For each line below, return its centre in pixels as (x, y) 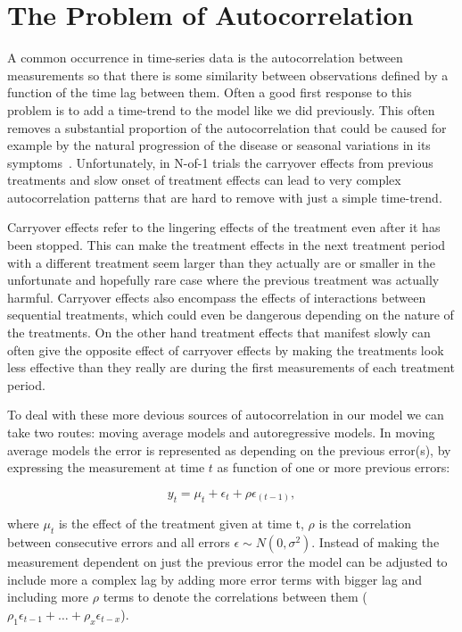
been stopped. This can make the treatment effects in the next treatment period (227, 245)
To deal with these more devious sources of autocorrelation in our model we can (226, 415)
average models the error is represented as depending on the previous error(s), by (229, 449)
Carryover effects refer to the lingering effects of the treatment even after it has (224, 227)
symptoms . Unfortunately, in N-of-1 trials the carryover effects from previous (220, 162)
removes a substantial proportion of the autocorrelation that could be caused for (227, 127)
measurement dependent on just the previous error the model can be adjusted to (227, 562)
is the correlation (365, 524)
